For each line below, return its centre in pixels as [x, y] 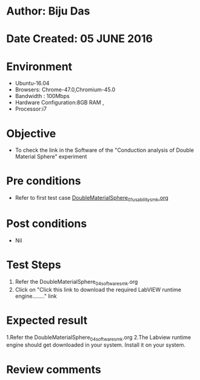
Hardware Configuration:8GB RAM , [59, 103]
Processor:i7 [31, 109]
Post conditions [47, 224]
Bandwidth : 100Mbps [42, 96]
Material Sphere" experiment [51, 157]
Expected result [47, 320]
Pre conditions [44, 181]
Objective [31, 133]
